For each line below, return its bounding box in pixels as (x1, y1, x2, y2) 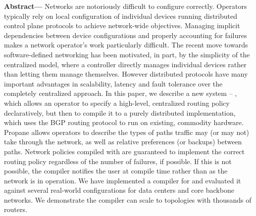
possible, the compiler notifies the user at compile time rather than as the (4, 166, 228, 176)
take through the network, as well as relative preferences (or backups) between (4, 136, 242, 147)
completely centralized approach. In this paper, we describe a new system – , (4, 88, 237, 98)
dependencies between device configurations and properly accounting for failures (4, 30, 247, 40)
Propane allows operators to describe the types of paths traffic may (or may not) (4, 127, 250, 137)
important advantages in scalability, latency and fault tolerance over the (4, 78, 223, 88)
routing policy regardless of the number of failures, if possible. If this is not (4, 156, 232, 166)
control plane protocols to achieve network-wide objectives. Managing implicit (4, 20, 240, 31)
